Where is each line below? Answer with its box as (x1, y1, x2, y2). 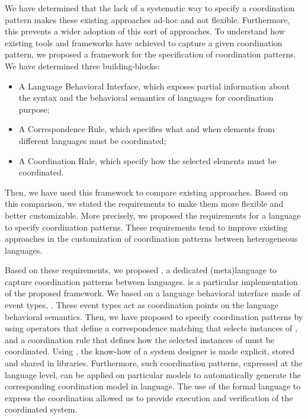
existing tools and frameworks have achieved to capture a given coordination (5, 36, 283, 49)
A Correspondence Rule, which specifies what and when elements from (18, 123, 275, 135)
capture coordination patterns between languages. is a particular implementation (5, 275, 298, 287)
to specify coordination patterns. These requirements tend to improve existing (5, 220, 288, 233)
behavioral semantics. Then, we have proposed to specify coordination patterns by (5, 310, 303, 322)
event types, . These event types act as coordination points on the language (5, 299, 278, 311)
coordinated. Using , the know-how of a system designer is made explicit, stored (5, 345, 294, 357)
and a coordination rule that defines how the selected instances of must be (5, 333, 275, 346)
